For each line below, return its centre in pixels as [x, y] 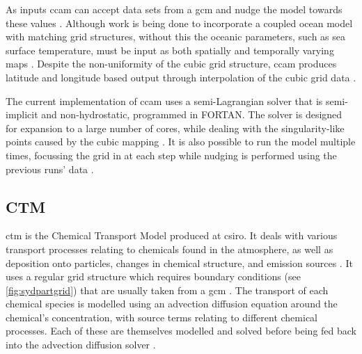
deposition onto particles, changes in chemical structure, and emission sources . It [179, 263]
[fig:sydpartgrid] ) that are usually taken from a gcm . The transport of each [167, 290]
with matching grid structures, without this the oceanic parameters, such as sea [175, 37]
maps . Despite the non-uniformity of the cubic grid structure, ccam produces [171, 64]
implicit [22, 114]
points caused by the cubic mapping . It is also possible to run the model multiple [181, 142]
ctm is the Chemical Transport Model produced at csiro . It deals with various [172, 235]
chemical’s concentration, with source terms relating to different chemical [162, 317]
